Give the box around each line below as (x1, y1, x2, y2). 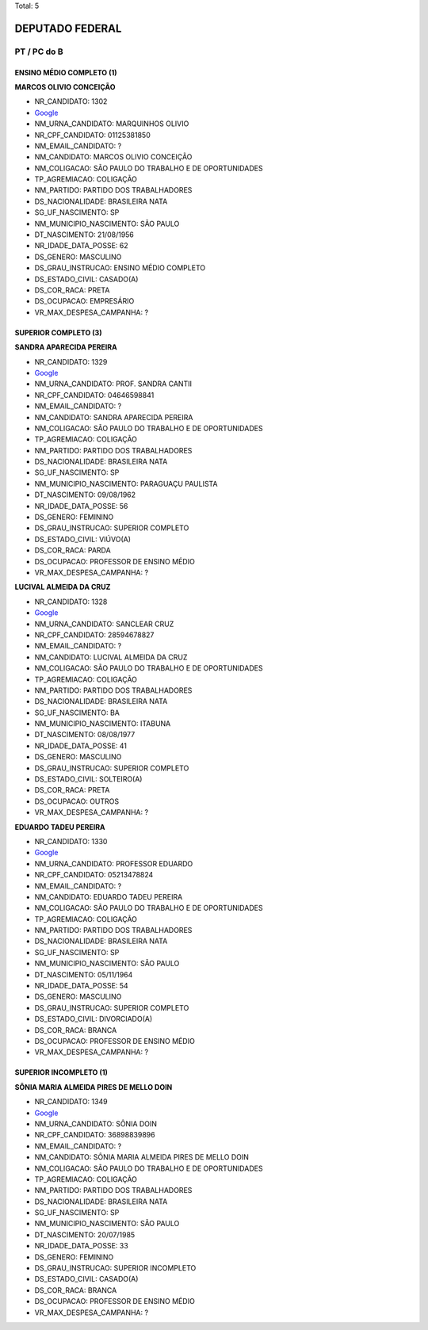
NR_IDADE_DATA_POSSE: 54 (34, 981, 128, 991)
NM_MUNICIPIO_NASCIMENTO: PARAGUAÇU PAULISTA (34, 479, 218, 488)
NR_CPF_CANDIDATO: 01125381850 (34, 130, 151, 139)
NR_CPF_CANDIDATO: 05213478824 (34, 870, 154, 880)
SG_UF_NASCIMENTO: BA (34, 708, 120, 717)
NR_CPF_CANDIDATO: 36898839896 (34, 1130, 155, 1140)
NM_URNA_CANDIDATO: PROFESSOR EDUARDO (34, 858, 193, 868)
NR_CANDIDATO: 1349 (34, 1097, 108, 1106)
